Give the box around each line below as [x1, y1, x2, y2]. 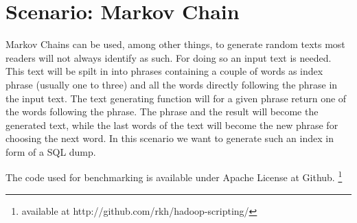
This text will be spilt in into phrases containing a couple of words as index [5, 64, 323, 78]
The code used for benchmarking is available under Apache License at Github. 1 [5, 168, 343, 185]
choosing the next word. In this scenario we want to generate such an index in [5, 131, 334, 145]
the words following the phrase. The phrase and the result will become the [5, 104, 319, 119]
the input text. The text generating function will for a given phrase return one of [5, 91, 347, 105]
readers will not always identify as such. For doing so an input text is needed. [5, 50, 332, 64]
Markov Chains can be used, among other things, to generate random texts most [5, 37, 345, 51]
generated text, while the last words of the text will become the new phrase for [5, 117, 338, 132]
